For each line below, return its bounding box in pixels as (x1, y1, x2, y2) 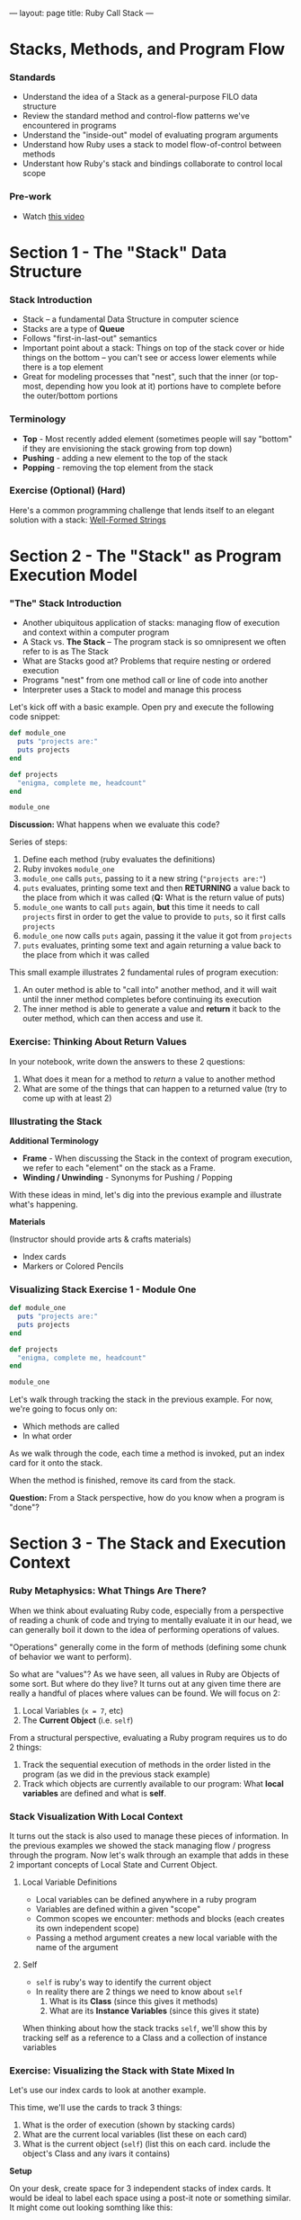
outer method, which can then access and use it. (22, 1013, 204, 1024)
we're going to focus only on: (9, 1404, 118, 1414)
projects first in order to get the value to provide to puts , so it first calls (22, 912, 286, 923)
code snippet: (9, 711, 61, 722)
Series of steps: (9, 836, 67, 848)
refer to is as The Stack (22, 646, 110, 657)
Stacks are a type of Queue (22, 324, 126, 334)
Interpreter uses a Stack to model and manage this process (22, 684, 243, 695)
